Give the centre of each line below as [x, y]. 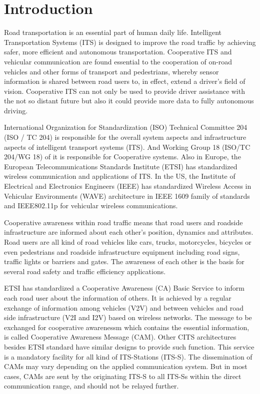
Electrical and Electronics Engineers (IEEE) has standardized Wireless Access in [128, 186]
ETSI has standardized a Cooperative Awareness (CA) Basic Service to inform [124, 288]
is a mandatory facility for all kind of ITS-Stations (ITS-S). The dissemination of [128, 356]
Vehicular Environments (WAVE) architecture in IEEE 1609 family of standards [127, 196]
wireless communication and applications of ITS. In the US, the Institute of [120, 176]
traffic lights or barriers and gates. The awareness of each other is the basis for [124, 261]
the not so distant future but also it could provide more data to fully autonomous [129, 101]
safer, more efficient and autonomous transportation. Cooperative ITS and [118, 52]
